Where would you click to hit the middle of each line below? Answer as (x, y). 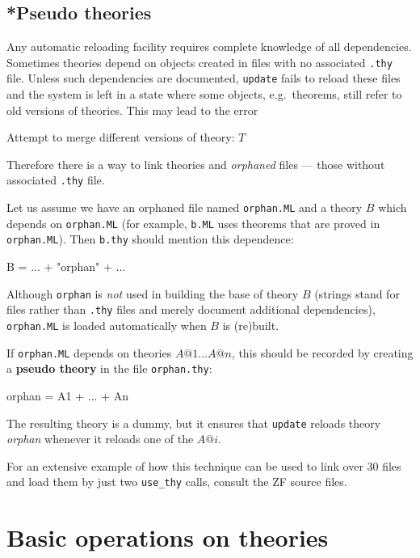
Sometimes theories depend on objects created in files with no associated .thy (199, 62)
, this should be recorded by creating (322, 352)
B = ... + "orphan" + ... (66, 266)
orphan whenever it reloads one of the (100, 439)
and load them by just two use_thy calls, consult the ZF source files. (177, 482)
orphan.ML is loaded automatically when (107, 325)
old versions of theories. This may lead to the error (132, 110)
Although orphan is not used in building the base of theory (153, 293)
